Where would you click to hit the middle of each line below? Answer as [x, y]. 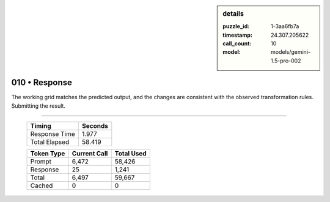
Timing [41, 126]
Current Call [90, 154]
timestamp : [238, 35]
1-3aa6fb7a [285, 26]
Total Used [130, 154]
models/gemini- [291, 52]
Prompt [41, 162]
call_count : [237, 43]
